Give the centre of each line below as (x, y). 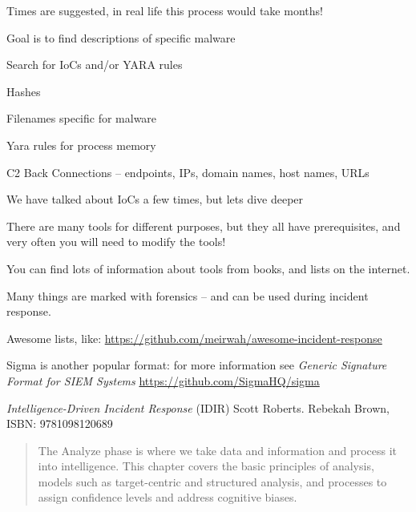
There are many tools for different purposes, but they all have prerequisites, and (204, 226)
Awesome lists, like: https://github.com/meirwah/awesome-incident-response (194, 338)
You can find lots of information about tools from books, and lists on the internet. (208, 268)
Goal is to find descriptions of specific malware (121, 37)
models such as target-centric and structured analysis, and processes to (212, 481)
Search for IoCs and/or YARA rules (95, 65)
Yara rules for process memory (81, 145)
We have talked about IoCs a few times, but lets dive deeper (155, 199)
